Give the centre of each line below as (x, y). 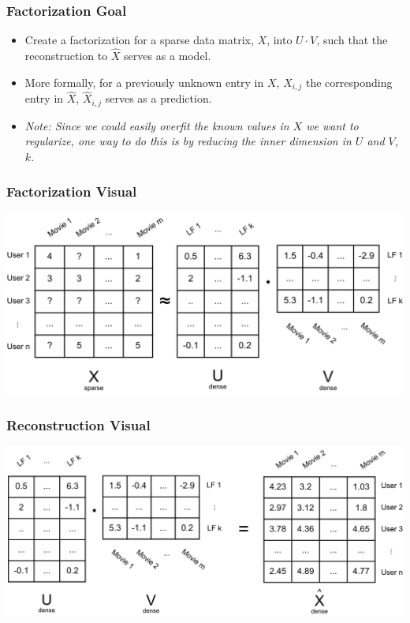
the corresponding (349, 82)
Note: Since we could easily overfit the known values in (157, 125)
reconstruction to (66, 56)
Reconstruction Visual (78, 424)
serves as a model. (168, 56)
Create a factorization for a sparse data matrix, (139, 40)
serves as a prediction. (158, 98)
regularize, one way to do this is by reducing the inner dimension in (188, 141)
